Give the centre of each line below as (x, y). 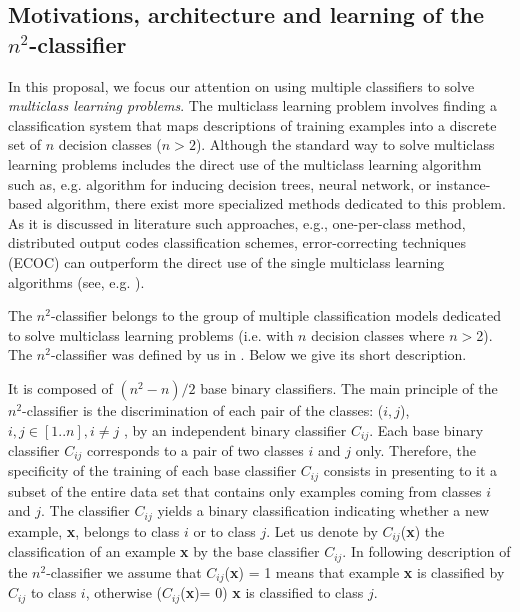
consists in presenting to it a (410, 470)
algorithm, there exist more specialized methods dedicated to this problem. (276, 203)
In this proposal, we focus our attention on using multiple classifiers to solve (241, 85)
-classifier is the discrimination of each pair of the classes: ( (203, 409)
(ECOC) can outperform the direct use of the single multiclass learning (226, 261)
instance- (463, 183)
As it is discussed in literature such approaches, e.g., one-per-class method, (237, 222)
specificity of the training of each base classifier (152, 470)
